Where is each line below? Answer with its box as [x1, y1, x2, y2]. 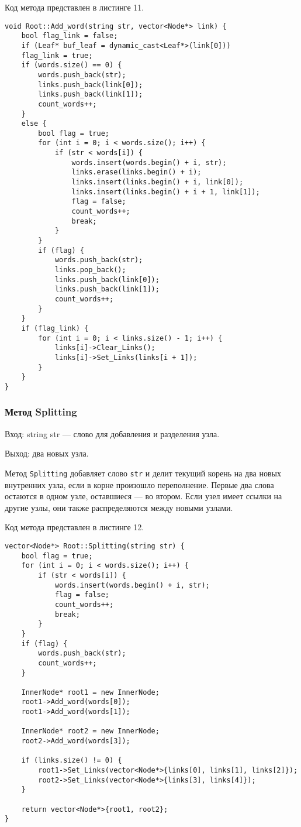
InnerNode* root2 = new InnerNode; [21, 727, 160, 736]
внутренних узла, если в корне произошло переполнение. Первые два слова [5, 478, 274, 490]
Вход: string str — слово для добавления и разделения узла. [5, 427, 220, 440]
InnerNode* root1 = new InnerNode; [21, 688, 160, 696]
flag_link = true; [21, 51, 93, 60]
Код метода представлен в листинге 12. [5, 521, 144, 533]
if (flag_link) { [21, 324, 89, 332]
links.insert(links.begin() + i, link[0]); [71, 178, 244, 187]
